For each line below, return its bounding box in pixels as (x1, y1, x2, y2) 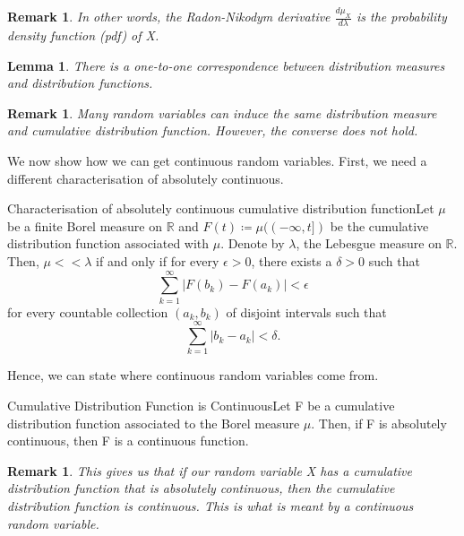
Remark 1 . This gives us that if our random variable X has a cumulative (7, 461, 412, 480)
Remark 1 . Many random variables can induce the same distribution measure (7, 103, 437, 122)
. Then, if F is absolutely (311, 413, 447, 432)
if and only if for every (96, 252, 219, 271)
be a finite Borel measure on (7, 216, 162, 235)
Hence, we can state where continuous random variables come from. (7, 366, 379, 385)
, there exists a (251, 252, 332, 271)
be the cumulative (330, 216, 429, 235)
